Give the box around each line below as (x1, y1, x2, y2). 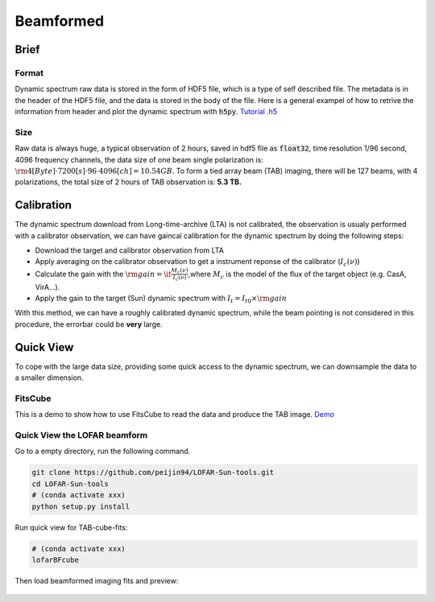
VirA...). (35, 282, 60, 291)
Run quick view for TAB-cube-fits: (14, 522, 128, 532)
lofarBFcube (31, 555, 80, 564)
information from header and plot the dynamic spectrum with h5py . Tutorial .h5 (14, 107, 278, 117)
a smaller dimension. (14, 373, 84, 382)
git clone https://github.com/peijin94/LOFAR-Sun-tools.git (31, 468, 275, 477)
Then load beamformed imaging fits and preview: (14, 575, 179, 585)
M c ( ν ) (171, 266, 188, 275)
